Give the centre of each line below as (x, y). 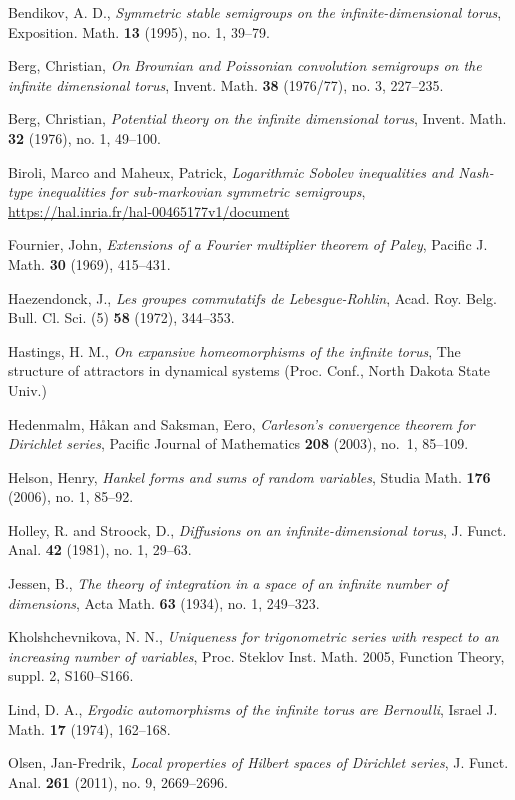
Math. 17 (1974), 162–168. (89, 728)
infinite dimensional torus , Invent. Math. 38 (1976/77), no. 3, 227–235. (226, 84)
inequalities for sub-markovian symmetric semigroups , (201, 191)
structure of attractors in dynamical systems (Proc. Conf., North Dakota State (249, 370)
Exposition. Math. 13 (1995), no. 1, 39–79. (139, 31)
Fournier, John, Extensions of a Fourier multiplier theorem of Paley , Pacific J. (248, 244)
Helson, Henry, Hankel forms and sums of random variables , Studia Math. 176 (249, 476)
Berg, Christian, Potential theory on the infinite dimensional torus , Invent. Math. (257, 118)
